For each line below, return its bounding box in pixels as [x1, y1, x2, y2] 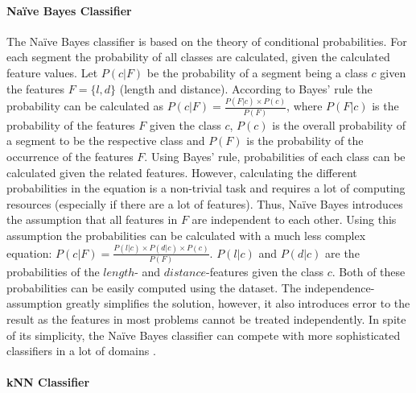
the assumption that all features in [6, 211, 178, 228]
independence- [304, 279, 375, 296]
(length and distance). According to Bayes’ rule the [119, 80, 373, 97]
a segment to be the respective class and [6, 132, 205, 149]
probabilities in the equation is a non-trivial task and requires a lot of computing [6, 180, 406, 196]
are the [325, 244, 360, 261]
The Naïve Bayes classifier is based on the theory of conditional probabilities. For [6, 32, 407, 49]
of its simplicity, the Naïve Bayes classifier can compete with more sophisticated [6, 326, 401, 343]
